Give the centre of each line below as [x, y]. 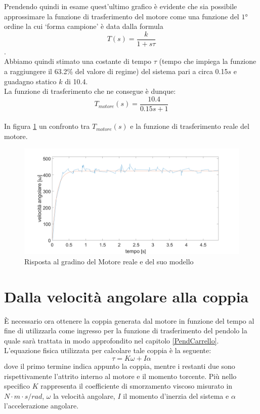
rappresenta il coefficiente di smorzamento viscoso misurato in [137, 386]
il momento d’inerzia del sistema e [176, 395]
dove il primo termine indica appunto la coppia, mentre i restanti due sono [120, 366]
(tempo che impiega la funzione [208, 61]
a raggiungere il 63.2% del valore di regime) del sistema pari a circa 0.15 [116, 71]
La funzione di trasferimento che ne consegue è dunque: [90, 91]
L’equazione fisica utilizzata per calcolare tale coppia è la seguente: [108, 350]
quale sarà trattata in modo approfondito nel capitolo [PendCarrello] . [112, 340]
